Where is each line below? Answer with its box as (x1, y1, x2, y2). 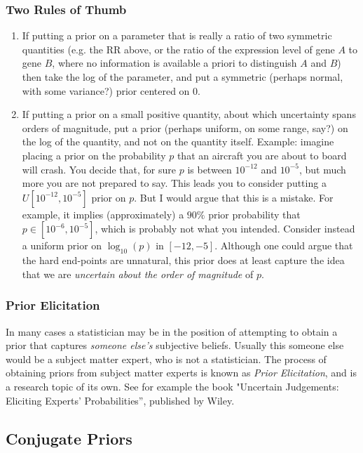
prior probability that (208, 206, 301, 221)
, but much (299, 162, 346, 176)
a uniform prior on (22, 238, 102, 253)
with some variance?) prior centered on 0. (22, 83, 200, 98)
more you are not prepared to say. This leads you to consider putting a (22, 176, 327, 190)
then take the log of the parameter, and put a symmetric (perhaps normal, (22, 70, 343, 84)
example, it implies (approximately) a (22, 206, 184, 221)
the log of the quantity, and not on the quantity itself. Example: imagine (22, 134, 334, 149)
